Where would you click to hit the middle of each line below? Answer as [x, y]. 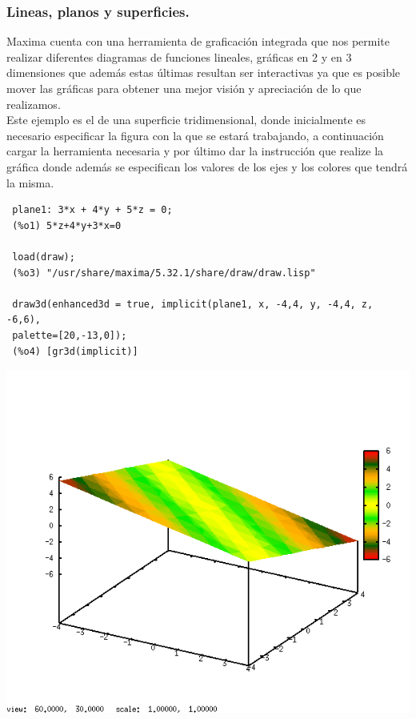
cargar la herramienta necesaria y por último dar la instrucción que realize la [195, 151]
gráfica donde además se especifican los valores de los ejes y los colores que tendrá [207, 166]
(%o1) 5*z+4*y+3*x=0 [67, 225]
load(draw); [44, 257]
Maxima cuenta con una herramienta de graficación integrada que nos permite [198, 41]
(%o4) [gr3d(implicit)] [75, 351]
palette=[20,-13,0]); [70, 335]
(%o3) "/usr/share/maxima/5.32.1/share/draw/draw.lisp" [164, 273]
